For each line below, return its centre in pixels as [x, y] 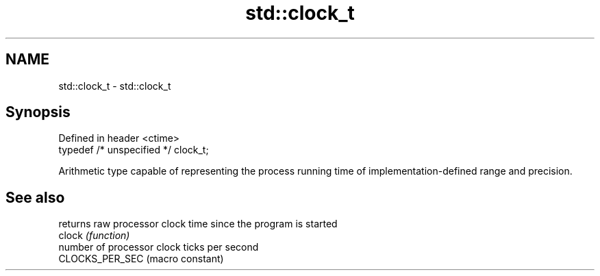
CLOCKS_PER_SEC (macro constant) [141, 259]
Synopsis [38, 112]
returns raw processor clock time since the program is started [198, 224]
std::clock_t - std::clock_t [115, 86]
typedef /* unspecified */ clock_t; [134, 150]
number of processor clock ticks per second [159, 247]
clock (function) [94, 236]
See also [35, 197]
